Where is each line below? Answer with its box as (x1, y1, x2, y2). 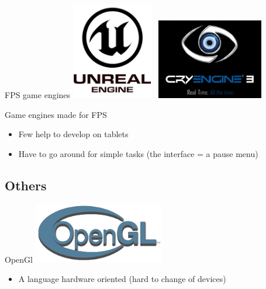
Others (5, 176, 47, 194)
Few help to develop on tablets (18, 128, 129, 140)
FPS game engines (5, 89, 71, 100)
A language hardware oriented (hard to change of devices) (18, 273, 226, 285)
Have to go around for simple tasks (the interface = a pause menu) (18, 147, 258, 159)
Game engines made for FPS (5, 108, 107, 120)
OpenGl (5, 253, 33, 265)
